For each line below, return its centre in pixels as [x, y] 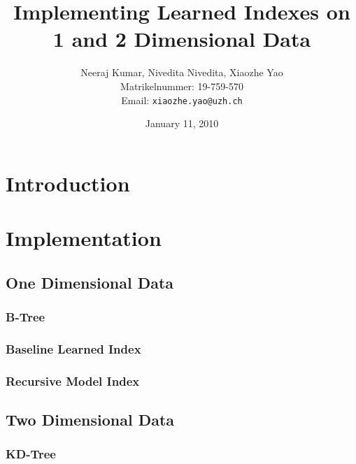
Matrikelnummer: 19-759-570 [182, 86]
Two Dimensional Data [90, 420]
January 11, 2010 [182, 123]
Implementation [84, 238]
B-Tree [26, 317]
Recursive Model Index [73, 380]
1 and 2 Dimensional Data [182, 39]
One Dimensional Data [90, 282]
